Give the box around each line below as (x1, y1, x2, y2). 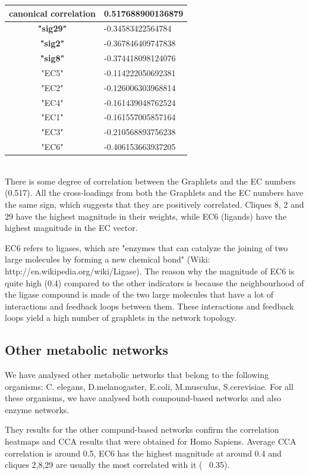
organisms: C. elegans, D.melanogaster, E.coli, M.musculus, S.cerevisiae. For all (5, 380, 294, 392)
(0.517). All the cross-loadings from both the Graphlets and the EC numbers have (5, 186, 304, 199)
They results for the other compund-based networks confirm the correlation (5, 423, 279, 436)
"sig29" (37, 22, 67, 35)
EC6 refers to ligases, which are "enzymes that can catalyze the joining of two (5, 241, 288, 254)
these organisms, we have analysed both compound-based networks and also (5, 392, 281, 404)
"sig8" (40, 52, 65, 64)
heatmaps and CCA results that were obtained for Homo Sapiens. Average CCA (5, 435, 297, 448)
